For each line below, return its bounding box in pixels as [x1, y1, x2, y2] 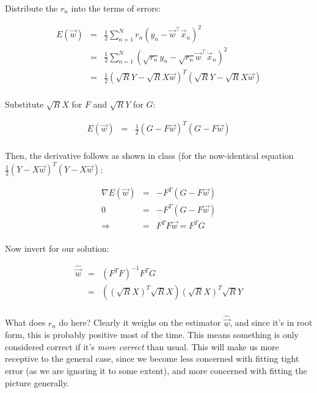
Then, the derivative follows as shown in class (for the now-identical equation [5, 149, 294, 162]
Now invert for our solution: [5, 242, 109, 255]
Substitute [5, 98, 44, 111]
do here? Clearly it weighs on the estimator [59, 316, 221, 329]
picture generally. [5, 376, 70, 389]
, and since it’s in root [230, 316, 313, 329]
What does [5, 316, 46, 329]
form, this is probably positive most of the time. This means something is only [5, 328, 299, 341]
